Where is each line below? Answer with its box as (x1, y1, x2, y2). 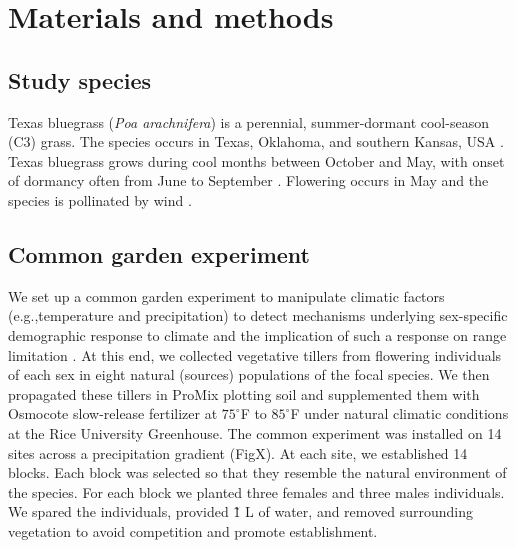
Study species (8, 64, 152, 95)
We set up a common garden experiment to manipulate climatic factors (8, 285, 445, 306)
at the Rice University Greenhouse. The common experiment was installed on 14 (8, 422, 502, 443)
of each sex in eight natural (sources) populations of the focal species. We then (8, 364, 490, 385)
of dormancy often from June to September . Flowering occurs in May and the (8, 170, 489, 191)
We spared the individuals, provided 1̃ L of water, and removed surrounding (8, 501, 474, 522)
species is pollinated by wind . (8, 189, 192, 210)
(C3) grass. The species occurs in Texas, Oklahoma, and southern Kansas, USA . (8, 131, 504, 152)
